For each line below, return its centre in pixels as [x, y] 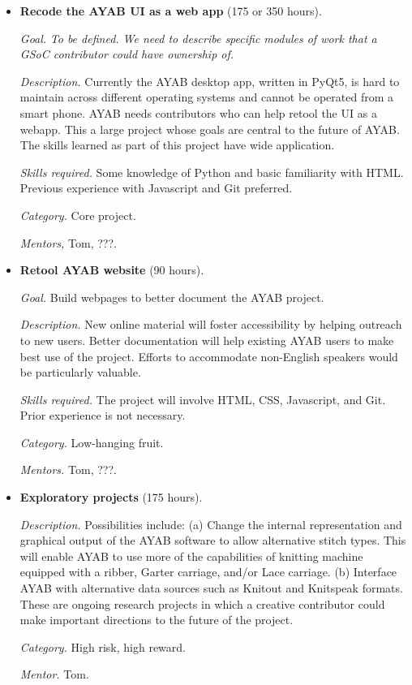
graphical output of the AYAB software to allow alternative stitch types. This [213, 540]
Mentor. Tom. [54, 674]
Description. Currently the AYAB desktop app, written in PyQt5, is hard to [210, 81]
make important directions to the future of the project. [157, 620]
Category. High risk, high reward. [103, 646]
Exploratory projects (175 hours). [111, 497]
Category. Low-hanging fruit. [92, 442]
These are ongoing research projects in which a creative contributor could [202, 603]
